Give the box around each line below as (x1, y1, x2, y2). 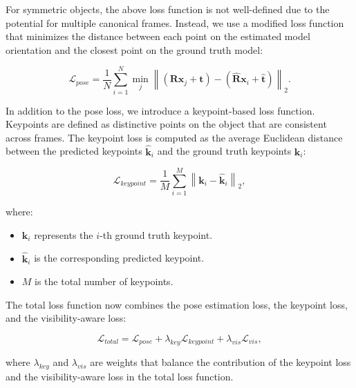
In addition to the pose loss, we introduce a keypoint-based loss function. (6, 103, 315, 117)
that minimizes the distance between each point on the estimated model (6, 29, 310, 43)
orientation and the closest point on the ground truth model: (6, 42, 263, 57)
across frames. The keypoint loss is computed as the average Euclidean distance (6, 130, 343, 144)
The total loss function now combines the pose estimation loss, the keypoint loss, (6, 297, 348, 311)
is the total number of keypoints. (35, 274, 174, 289)
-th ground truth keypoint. (100, 227, 213, 242)
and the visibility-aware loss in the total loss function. (6, 369, 234, 383)
